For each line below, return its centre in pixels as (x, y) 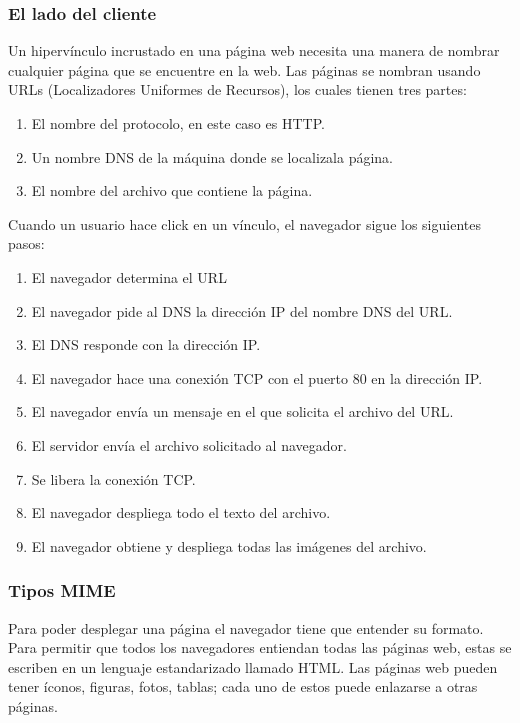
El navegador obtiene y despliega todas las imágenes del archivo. (229, 545)
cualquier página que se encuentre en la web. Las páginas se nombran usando (244, 69)
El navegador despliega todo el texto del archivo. (181, 512)
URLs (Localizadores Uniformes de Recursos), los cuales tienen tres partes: (237, 89)
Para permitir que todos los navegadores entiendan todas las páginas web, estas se (260, 647)
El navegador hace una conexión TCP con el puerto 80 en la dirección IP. (257, 377)
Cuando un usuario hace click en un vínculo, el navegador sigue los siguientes (244, 223)
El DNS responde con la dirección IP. (146, 344)
